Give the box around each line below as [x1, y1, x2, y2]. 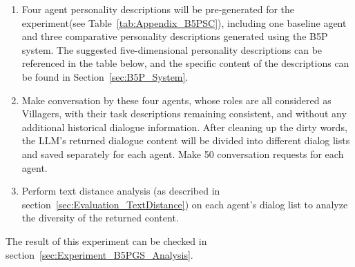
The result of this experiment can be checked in [6, 233, 207, 248]
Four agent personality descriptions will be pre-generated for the [21, 2, 295, 16]
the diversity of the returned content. [21, 210, 179, 225]
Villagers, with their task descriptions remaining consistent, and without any [21, 106, 347, 121]
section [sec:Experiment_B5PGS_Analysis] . [6, 247, 193, 261]
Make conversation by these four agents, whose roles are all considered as [21, 92, 332, 107]
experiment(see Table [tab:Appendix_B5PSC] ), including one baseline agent [21, 15, 347, 30]
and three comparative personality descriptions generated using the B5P [21, 29, 328, 43]
